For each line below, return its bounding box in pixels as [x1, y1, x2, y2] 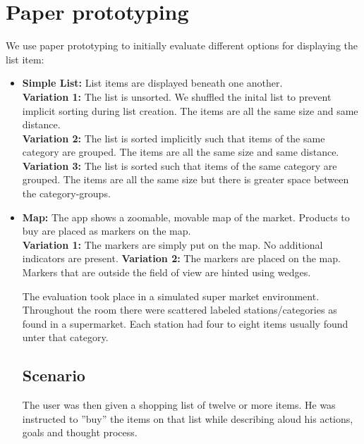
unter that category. [22, 330, 109, 345]
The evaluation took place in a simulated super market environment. [22, 288, 320, 303]
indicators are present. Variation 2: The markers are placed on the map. [22, 251, 341, 266]
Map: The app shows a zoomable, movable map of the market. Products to [22, 209, 350, 224]
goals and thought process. [22, 425, 138, 440]
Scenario [22, 364, 85, 386]
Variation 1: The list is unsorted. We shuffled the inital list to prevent [22, 89, 332, 104]
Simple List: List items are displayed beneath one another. [22, 75, 283, 90]
